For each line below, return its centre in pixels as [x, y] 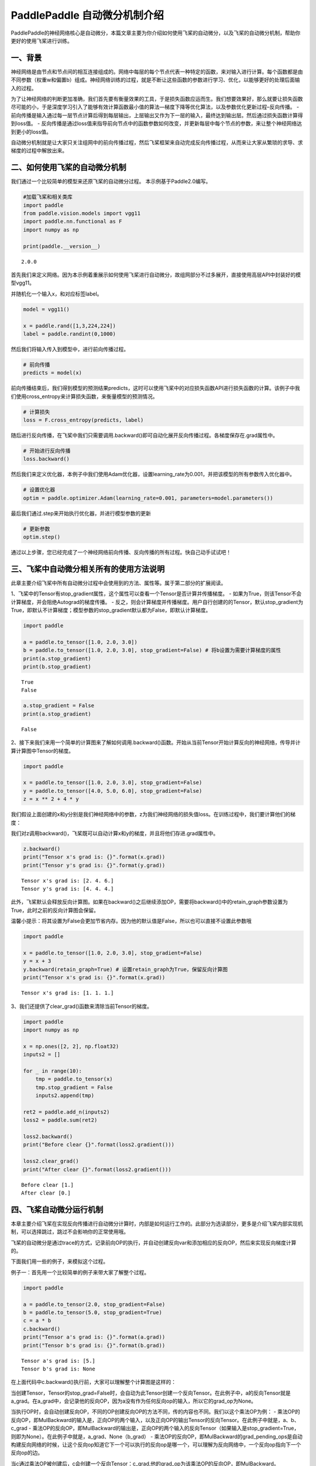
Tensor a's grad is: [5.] [59, 1361]
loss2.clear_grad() [51, 1161]
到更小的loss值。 [31, 131]
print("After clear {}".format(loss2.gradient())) [97, 1169]
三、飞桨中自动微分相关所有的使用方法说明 [88, 569]
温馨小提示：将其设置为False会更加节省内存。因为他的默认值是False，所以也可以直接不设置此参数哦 [131, 921]
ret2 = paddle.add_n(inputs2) [66, 1112]
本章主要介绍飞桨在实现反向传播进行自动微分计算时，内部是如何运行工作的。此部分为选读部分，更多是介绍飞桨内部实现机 [157, 1223]
